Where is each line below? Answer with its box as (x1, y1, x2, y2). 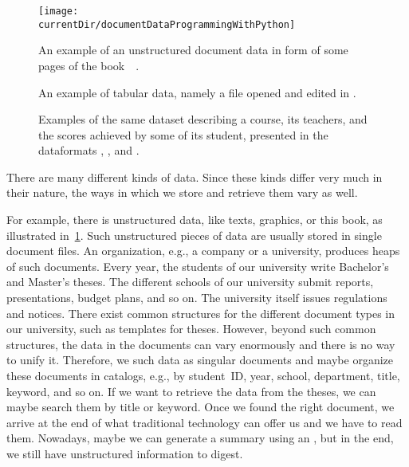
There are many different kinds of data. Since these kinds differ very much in (6, 168, 383, 185)
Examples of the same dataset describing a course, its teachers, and (38, 111, 368, 128)
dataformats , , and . (38, 142, 140, 159)
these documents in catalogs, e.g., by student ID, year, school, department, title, (6, 367, 400, 383)
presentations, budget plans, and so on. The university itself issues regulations (6, 289, 387, 306)
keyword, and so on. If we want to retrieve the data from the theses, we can (6, 383, 376, 399)
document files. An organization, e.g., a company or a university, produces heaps (6, 242, 400, 259)
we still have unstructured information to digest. (6, 445, 243, 461)
